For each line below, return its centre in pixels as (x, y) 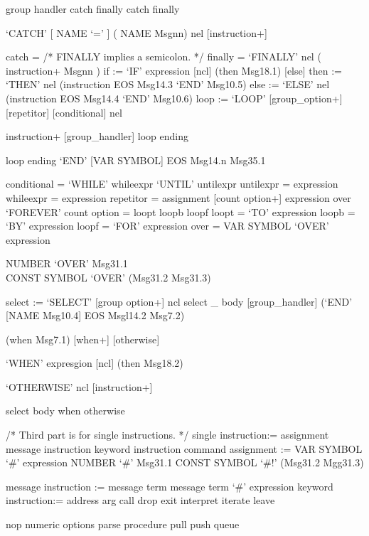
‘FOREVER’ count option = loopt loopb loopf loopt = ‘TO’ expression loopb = (181, 211)
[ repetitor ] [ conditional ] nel (64, 112)
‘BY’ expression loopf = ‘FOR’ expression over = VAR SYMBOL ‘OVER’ (167, 226)
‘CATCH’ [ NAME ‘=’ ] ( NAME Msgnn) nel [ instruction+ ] (137, 32)
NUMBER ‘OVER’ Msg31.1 (67, 263)
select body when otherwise (65, 411)
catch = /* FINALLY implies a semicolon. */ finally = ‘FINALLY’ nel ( (164, 57)
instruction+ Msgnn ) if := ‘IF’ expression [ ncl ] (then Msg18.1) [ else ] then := (174, 70)
